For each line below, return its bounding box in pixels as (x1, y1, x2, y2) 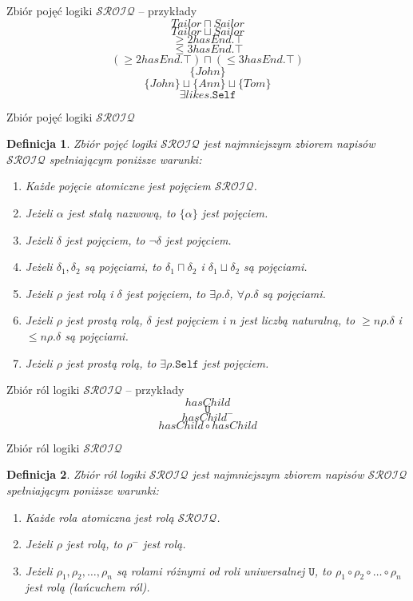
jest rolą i (66, 285, 113, 301)
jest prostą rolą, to (66, 354, 157, 371)
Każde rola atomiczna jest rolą (25, 508, 174, 525)
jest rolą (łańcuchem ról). (25, 579, 150, 595)
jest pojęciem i (155, 312, 226, 328)
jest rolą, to (66, 535, 123, 552)
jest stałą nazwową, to (67, 204, 176, 221)
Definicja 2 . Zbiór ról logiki (6, 466, 145, 483)
